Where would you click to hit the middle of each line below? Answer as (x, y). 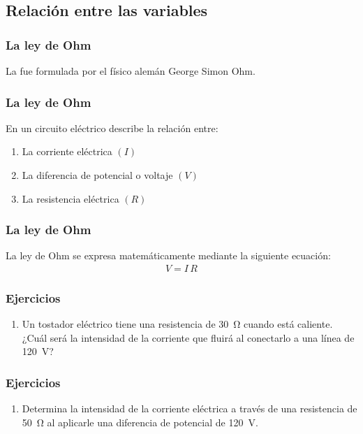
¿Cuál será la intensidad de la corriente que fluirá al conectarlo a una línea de (188, 337)
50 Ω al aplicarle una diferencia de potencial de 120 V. (140, 422)
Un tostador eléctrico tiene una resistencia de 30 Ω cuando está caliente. (177, 324)
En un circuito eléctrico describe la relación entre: (112, 128)
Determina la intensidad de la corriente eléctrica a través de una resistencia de (190, 408)
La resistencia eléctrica (71, 198)
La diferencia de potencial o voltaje (97, 175)
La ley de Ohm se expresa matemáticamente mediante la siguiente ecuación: (168, 255)
